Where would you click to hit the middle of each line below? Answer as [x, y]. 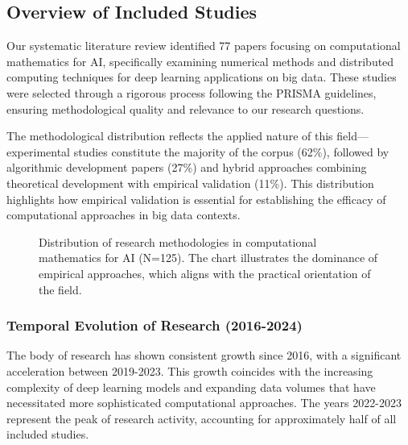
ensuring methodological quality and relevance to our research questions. [185, 108]
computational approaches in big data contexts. [124, 215]
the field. [60, 289]
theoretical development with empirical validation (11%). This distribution [190, 183]
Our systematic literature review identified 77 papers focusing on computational [204, 46]
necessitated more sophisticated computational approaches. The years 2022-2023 [204, 403]
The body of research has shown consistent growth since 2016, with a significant [204, 355]
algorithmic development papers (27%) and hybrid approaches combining [187, 167]
